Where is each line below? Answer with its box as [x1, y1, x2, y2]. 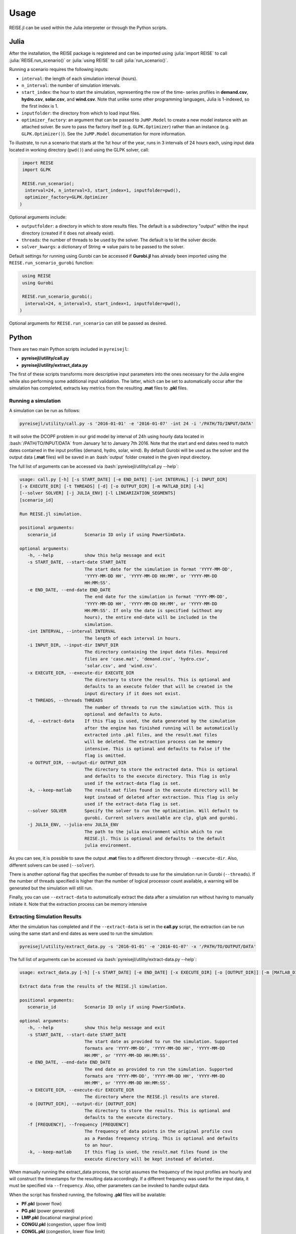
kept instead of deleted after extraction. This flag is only [84, 794, 238, 800]
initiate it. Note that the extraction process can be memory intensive [9, 901, 148, 907]
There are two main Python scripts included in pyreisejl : [9, 346, 129, 352]
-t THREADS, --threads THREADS [27, 697, 103, 703]
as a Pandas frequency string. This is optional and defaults [84, 1135, 238, 1141]
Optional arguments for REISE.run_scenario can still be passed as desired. [9, 320, 167, 326]
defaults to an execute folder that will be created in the [84, 684, 233, 690]
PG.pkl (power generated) [21, 1207, 75, 1214]
